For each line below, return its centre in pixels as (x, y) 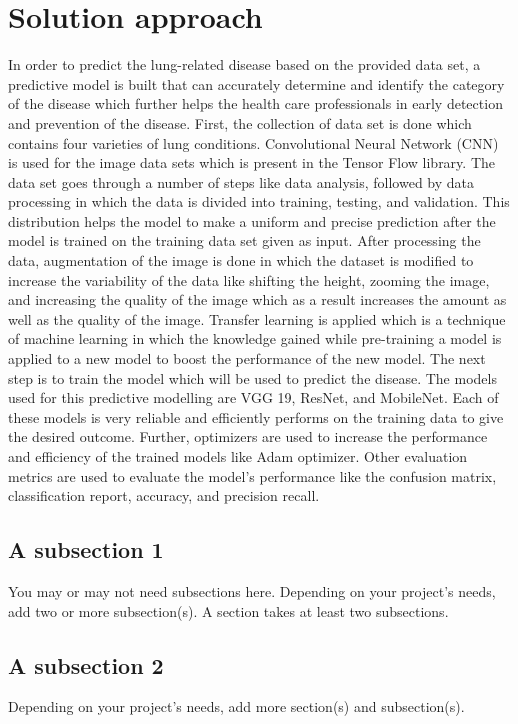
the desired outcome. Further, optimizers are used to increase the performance (248, 436)
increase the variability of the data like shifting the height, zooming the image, (249, 279)
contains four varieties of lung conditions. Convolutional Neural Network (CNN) (253, 142)
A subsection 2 (86, 664)
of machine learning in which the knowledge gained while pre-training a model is (255, 338)
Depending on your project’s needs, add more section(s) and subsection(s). (236, 706)
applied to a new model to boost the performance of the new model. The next (247, 358)
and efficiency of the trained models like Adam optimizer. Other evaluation (238, 456)
